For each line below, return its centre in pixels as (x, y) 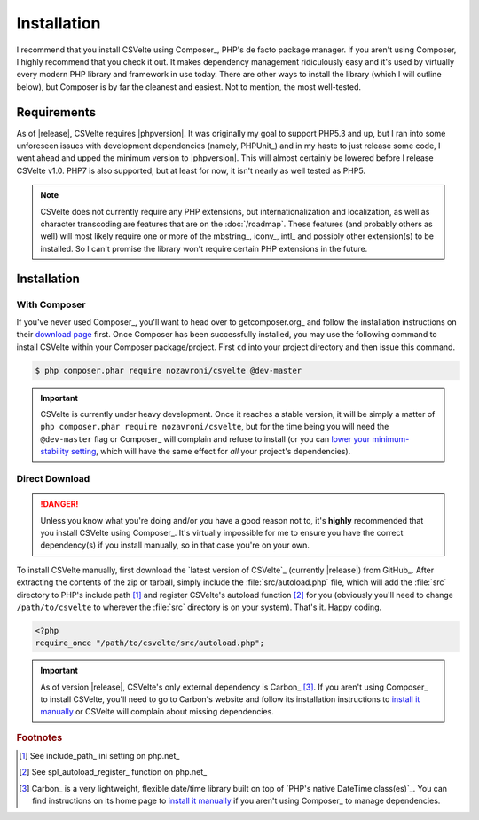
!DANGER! (59, 504)
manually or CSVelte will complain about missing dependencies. (157, 712)
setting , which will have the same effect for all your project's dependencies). (211, 452)
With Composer (51, 304)
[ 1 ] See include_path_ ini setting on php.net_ (99, 756)
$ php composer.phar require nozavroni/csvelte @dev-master (169, 370)
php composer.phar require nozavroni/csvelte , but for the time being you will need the (215, 427)
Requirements (56, 112)
